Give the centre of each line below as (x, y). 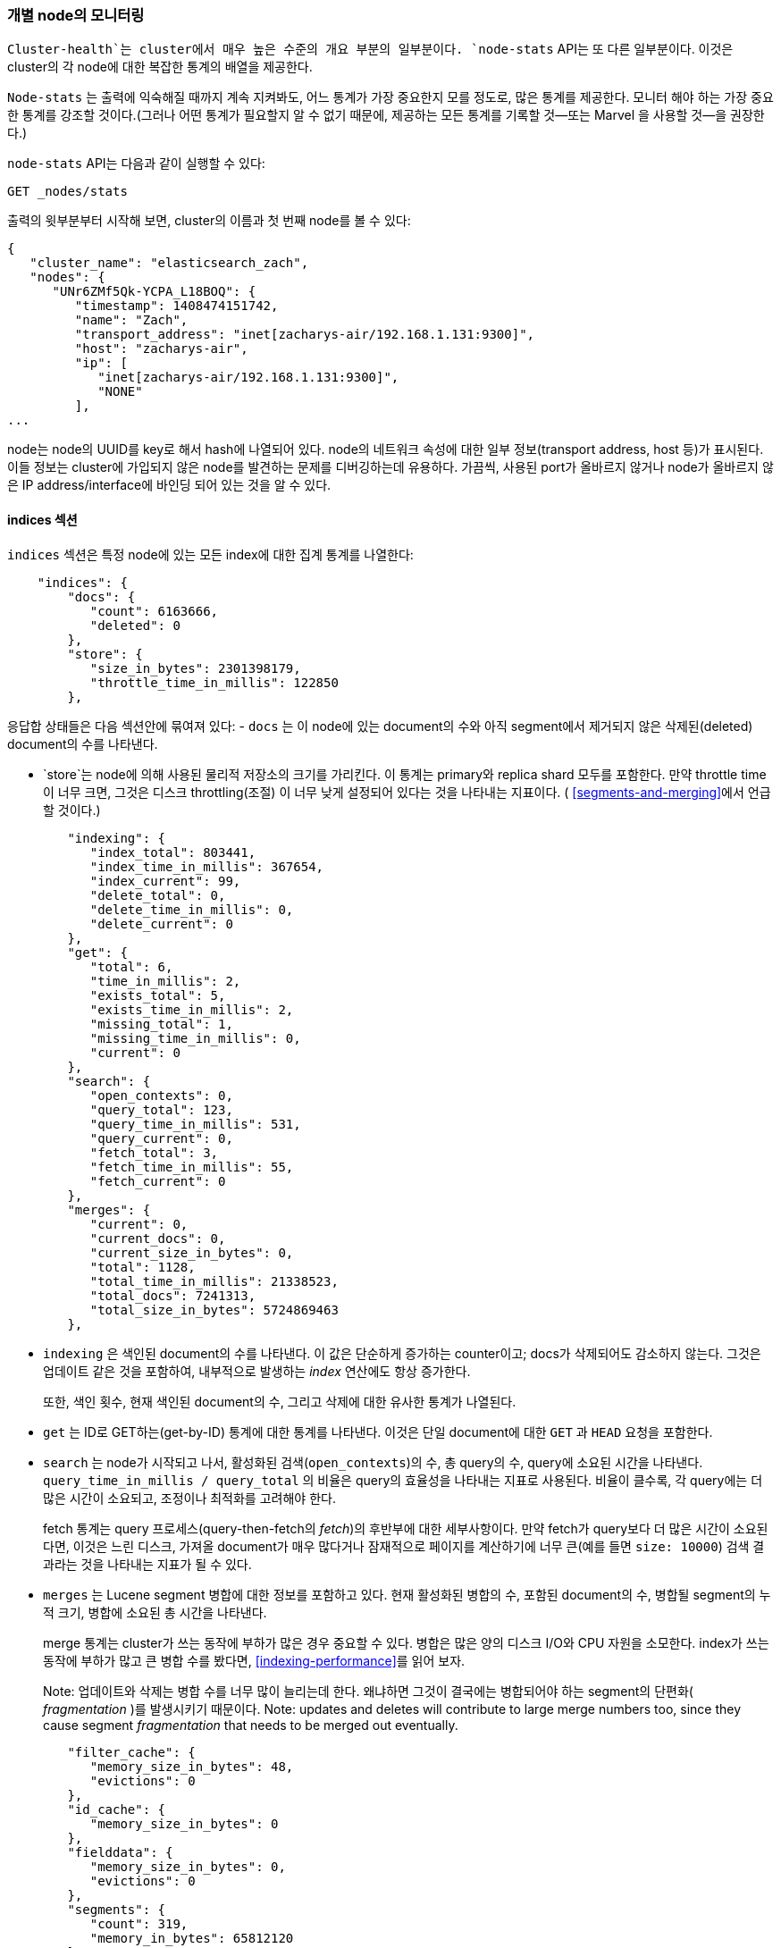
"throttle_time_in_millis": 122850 (214, 682)
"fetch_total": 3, (154, 1152)
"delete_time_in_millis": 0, (192, 909)
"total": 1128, (143, 1267)
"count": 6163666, (154, 611)
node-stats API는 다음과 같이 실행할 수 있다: (136, 164)
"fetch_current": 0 (158, 1181)
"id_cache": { (117, 1809)
